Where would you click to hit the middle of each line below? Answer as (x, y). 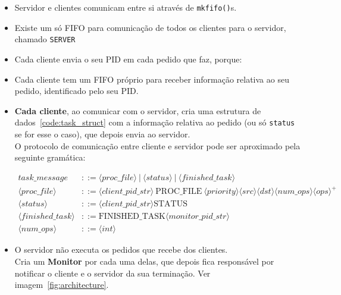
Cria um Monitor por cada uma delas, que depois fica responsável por (144, 261)
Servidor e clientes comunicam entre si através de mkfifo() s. (126, 7)
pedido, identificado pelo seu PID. (76, 91)
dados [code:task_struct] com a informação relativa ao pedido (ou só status (155, 122)
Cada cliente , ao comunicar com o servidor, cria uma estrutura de (138, 110)
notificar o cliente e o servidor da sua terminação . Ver (112, 273)
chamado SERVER (45, 39)
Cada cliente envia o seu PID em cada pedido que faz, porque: (128, 59)
